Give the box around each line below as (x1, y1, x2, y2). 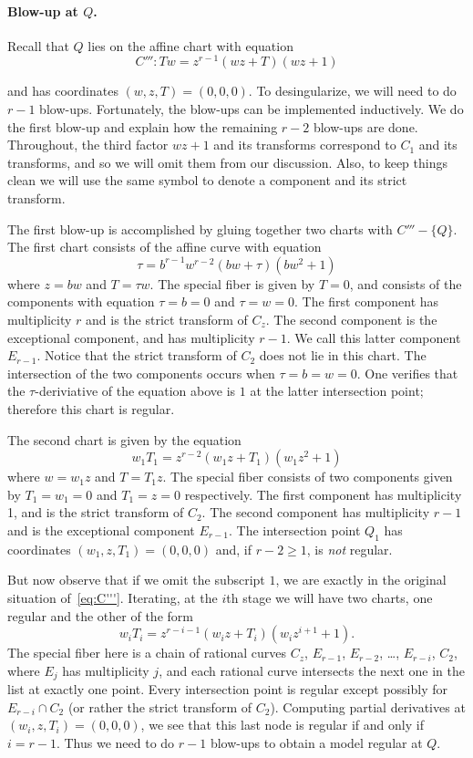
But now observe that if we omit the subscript (7, 570, 265, 589)
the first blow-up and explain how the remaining (7, 117, 278, 136)
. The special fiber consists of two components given (162, 467, 453, 486)
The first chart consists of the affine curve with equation (7, 237, 322, 256)
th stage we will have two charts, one (226, 587, 433, 607)
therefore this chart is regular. (7, 399, 175, 418)
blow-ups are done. (313, 117, 418, 136)
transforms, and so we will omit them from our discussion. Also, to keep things (7, 152, 447, 171)
